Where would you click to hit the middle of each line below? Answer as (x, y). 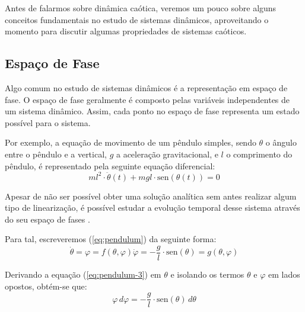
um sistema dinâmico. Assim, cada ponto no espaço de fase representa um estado (152, 111)
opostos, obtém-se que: (46, 286)
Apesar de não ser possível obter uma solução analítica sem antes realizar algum (151, 196)
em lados (284, 274)
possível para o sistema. (48, 122)
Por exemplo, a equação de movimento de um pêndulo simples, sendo (131, 142)
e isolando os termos (207, 274)
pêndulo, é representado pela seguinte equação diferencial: (110, 165)
